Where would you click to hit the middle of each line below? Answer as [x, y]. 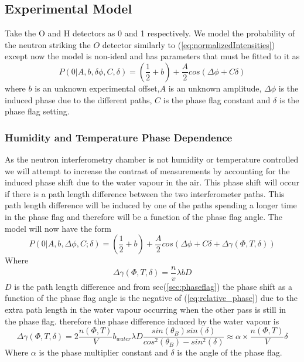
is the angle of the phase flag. [230, 352]
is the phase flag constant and [217, 99]
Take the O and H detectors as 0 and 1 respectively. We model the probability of [150, 33]
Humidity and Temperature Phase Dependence [119, 137]
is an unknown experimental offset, [97, 88]
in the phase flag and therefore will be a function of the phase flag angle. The [144, 216]
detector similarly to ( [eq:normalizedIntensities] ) [189, 44]
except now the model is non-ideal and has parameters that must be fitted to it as [152, 56]
